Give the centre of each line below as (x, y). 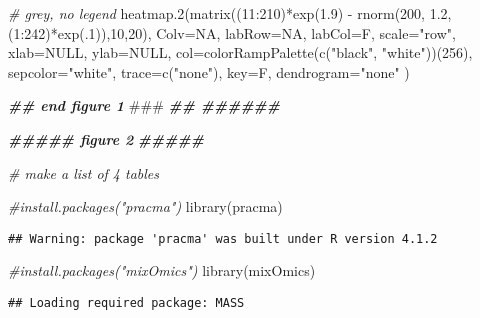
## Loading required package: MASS (126, 303)
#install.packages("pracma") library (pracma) (145, 206)
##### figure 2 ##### (106, 138)
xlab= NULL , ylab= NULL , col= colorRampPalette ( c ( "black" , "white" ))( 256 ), (240, 52)
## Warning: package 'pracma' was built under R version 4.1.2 (223, 238)
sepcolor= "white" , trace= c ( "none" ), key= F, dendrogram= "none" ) (209, 71)
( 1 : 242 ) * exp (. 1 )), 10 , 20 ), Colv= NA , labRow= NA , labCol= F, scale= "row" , (232, 32)
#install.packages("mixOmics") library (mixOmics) (162, 270)
